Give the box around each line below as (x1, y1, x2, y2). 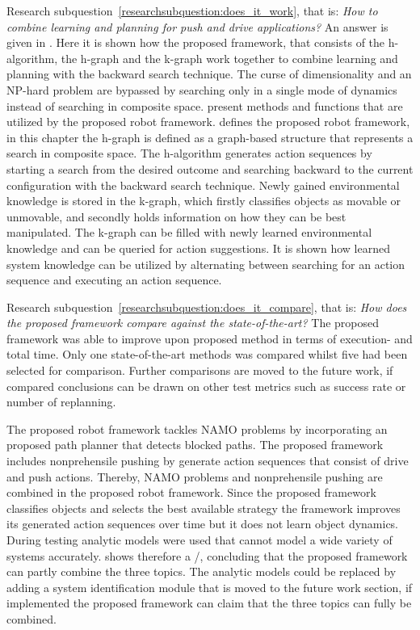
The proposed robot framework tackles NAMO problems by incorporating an (6, 420, 388, 437)
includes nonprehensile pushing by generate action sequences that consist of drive (6, 452, 409, 469)
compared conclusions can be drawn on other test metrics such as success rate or (6, 377, 406, 394)
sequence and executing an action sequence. (6, 271, 222, 288)
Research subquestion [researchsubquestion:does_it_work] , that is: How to (6, 2, 378, 19)
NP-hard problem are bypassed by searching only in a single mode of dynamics (6, 81, 397, 98)
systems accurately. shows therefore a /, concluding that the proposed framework (6, 547, 408, 564)
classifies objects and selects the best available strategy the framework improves (6, 499, 401, 516)
